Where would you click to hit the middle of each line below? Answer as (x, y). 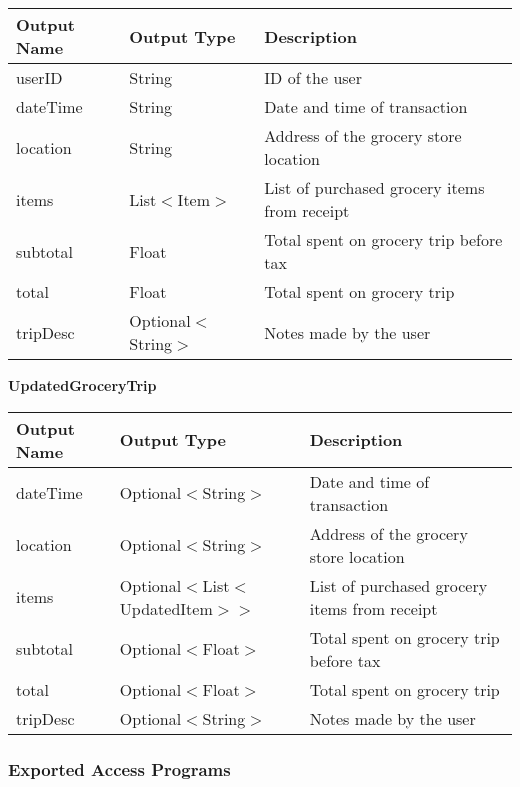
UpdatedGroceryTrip (82, 385)
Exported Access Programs (119, 768)
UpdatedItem (166, 608)
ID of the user (313, 77)
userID (39, 77)
